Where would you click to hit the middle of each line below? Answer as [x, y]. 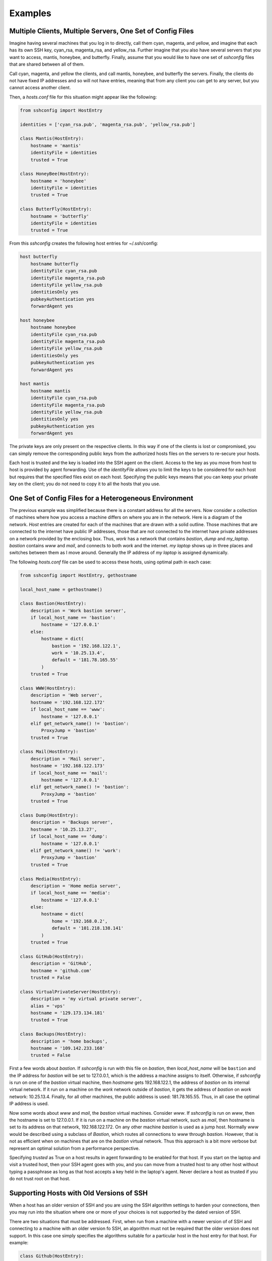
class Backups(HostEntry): [53, 1034]
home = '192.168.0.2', [80, 921]
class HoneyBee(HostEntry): [54, 174]
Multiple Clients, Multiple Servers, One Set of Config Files [101, 31]
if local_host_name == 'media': [71, 893]
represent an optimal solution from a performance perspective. [75, 1148]
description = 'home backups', [69, 1041]
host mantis [35, 384]
